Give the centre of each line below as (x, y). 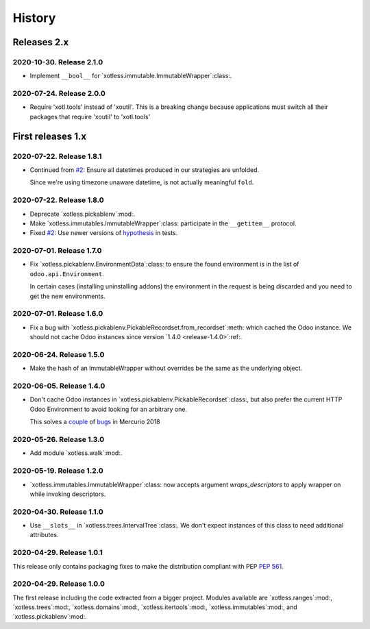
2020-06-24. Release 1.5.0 (59, 354)
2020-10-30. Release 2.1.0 (58, 62)
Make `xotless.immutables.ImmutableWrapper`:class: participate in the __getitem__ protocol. (163, 223)
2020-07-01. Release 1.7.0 (57, 251)
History (34, 18)
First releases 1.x (50, 136)
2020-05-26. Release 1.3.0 (59, 439)
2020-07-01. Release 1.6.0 (58, 314)
